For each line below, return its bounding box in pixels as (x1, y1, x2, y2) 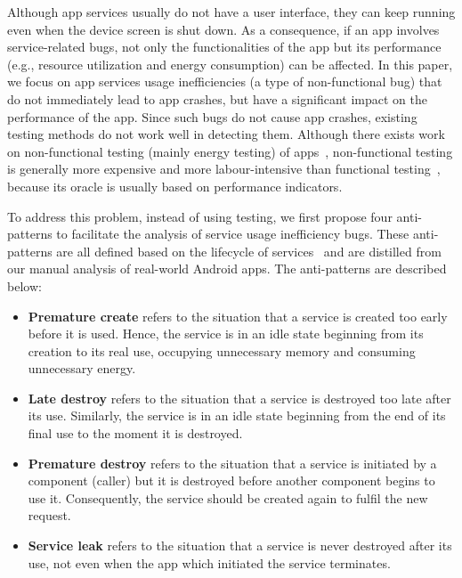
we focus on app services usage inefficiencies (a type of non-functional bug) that (7, 72, 442, 91)
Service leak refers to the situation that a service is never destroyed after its (28, 536, 452, 555)
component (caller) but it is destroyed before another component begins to (28, 471, 435, 490)
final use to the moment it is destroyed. (28, 424, 243, 443)
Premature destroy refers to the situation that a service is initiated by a (28, 453, 437, 472)
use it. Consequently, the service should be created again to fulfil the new (28, 488, 428, 507)
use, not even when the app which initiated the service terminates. (28, 553, 391, 572)
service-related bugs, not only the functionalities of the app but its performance (7, 37, 442, 56)
